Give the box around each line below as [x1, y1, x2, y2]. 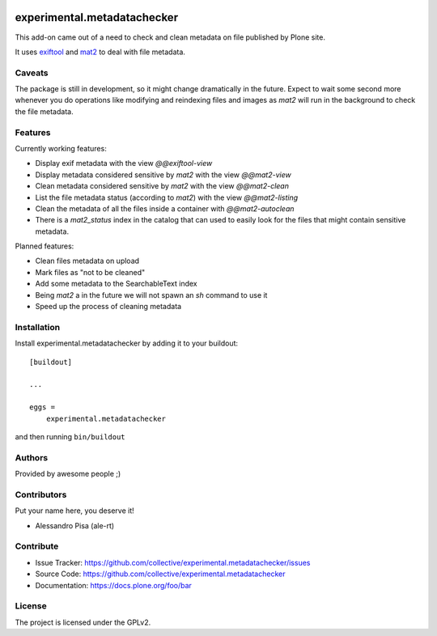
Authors [15, 452, 49, 463]
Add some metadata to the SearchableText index [35, 279, 197, 289]
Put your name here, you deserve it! [15, 506, 134, 515]
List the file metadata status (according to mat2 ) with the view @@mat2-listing [35, 193, 299, 202]
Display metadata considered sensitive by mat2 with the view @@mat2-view [35, 170, 291, 180]
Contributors [15, 489, 67, 500]
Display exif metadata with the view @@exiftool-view [35, 159, 213, 168]
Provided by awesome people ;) [15, 469, 121, 479]
